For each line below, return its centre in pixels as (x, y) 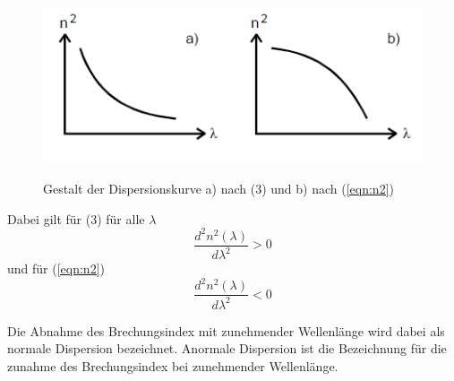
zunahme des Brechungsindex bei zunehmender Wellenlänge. (173, 365)
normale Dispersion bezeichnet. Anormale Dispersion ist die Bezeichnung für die (227, 348)
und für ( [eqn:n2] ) (56, 268)
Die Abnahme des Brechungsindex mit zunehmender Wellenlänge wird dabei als (226, 330)
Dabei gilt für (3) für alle (76, 218)
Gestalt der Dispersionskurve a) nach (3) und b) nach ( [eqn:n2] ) (218, 188)
